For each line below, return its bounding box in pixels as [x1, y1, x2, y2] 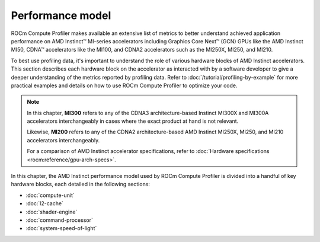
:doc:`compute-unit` [25, 192, 75, 199]
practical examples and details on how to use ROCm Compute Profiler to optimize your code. [11, 82, 238, 89]
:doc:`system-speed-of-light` [25, 225, 97, 232]
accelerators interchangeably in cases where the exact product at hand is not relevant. [27, 117, 239, 125]
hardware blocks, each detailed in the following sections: [11, 181, 151, 188]
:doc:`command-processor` [25, 216, 93, 224]
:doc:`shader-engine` [25, 208, 78, 215]
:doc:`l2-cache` [25, 200, 63, 207]
